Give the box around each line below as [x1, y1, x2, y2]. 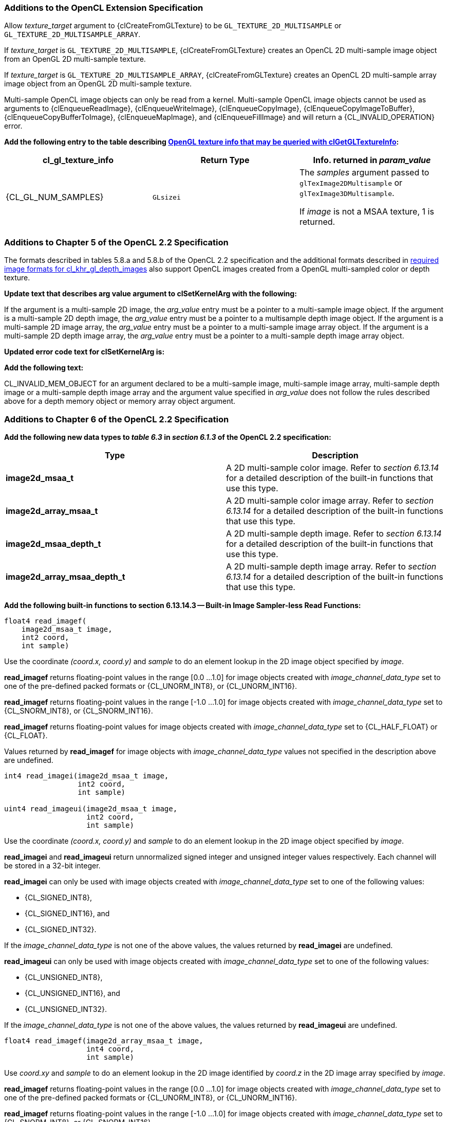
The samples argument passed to [299, 167, 429, 178]
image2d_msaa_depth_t [6, 538, 101, 549]
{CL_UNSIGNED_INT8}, [25, 972, 103, 982]
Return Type [200, 155, 250, 166]
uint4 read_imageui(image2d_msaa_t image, [4, 804, 178, 813]
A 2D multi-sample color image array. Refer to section [226, 495, 434, 506]
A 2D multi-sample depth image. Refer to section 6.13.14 [226, 528, 442, 539]
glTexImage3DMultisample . [299, 188, 395, 199]
